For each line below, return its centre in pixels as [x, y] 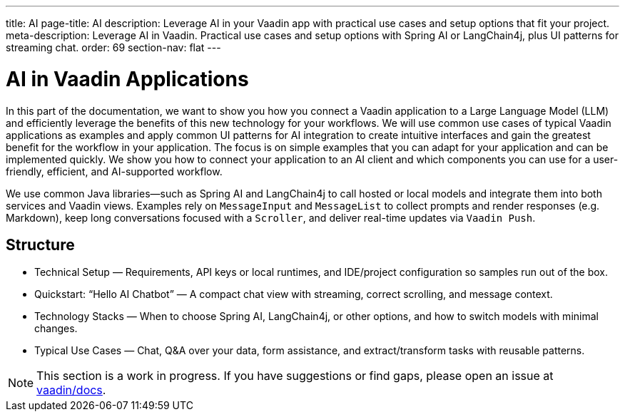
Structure [40, 244]
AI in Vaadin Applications [127, 79]
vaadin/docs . [71, 390]
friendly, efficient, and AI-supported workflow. [114, 171]
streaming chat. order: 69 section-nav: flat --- [113, 47]
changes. [56, 329]
